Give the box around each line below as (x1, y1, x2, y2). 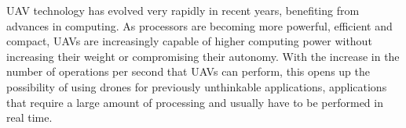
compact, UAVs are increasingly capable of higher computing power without (6, 33, 372, 49)
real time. (6, 109, 53, 126)
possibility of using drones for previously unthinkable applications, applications (6, 78, 387, 94)
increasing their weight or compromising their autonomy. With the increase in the (6, 48, 400, 64)
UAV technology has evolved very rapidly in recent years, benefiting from (6, 2, 360, 18)
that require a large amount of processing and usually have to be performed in (6, 94, 383, 110)
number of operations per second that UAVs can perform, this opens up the (6, 63, 371, 80)
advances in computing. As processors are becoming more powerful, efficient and (6, 17, 393, 34)
